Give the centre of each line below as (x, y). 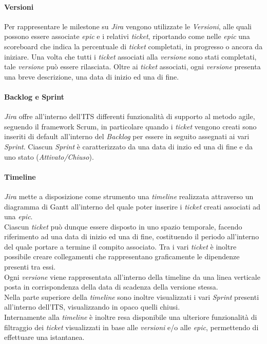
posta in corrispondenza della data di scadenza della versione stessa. (111, 287)
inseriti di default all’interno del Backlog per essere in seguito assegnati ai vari (127, 136)
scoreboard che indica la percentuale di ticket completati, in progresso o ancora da (133, 46)
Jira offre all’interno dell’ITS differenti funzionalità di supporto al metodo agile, (130, 116)
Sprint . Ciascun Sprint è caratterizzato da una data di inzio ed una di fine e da (128, 146)
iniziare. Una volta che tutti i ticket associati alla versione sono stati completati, (130, 56)
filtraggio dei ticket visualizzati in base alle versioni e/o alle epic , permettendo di (131, 327)
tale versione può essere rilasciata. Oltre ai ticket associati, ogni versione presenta (132, 66)
